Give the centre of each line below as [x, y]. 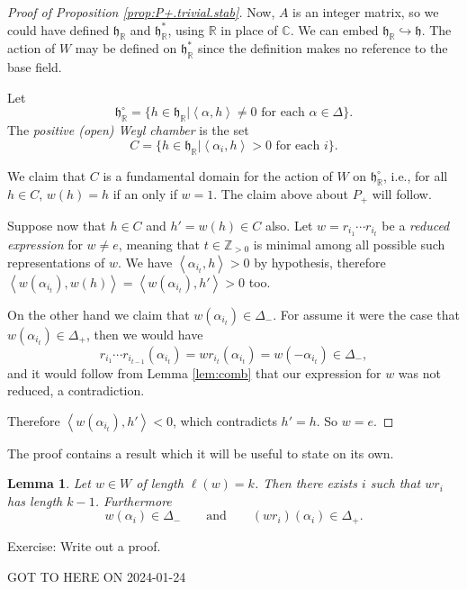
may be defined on [126, 48]
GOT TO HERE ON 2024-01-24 [97, 576]
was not [419, 372]
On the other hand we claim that [99, 314]
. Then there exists [305, 483]
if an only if [145, 194]
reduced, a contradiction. [76, 390]
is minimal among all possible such [349, 244]
